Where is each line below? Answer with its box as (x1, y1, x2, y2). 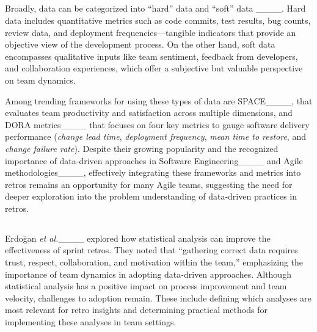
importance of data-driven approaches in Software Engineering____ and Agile (5, 154, 303, 167)
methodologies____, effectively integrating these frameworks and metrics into (5, 166, 301, 179)
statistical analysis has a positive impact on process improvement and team (5, 280, 287, 292)
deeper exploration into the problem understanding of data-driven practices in (5, 190, 297, 203)
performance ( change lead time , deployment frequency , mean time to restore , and (5, 130, 306, 143)
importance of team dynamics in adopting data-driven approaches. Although (5, 267, 291, 280)
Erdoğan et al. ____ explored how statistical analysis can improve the (5, 231, 271, 244)
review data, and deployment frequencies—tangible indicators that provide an (5, 26, 296, 38)
